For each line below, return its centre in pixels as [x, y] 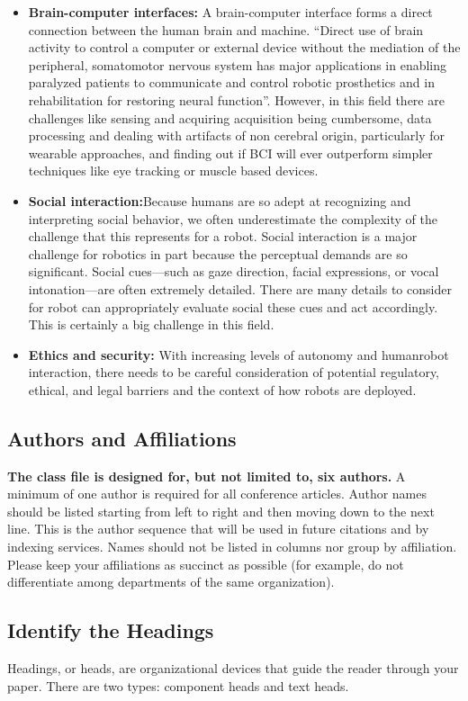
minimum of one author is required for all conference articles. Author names [217, 494]
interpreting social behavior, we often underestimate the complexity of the [233, 218]
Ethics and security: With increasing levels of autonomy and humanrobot [238, 354]
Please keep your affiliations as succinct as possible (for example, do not [206, 564]
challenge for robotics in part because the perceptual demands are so [218, 253]
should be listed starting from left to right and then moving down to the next [221, 511]
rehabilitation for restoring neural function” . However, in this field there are [236, 99]
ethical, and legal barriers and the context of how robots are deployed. [222, 389]
